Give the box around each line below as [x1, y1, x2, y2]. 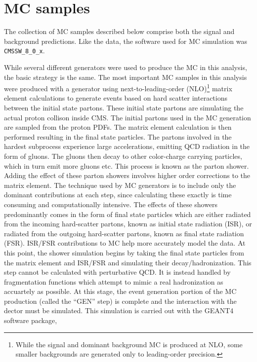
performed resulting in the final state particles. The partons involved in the [4, 131, 232, 142]
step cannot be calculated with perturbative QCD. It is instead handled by [4, 267, 231, 277]
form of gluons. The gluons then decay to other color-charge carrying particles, [4, 150, 242, 161]
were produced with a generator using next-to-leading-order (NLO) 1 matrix [4, 82, 232, 93]
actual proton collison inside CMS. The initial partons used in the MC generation [4, 112, 251, 122]
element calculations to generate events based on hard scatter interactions [4, 93, 227, 103]
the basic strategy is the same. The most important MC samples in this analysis [4, 72, 247, 82]
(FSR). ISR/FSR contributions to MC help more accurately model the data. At [4, 238, 246, 248]
